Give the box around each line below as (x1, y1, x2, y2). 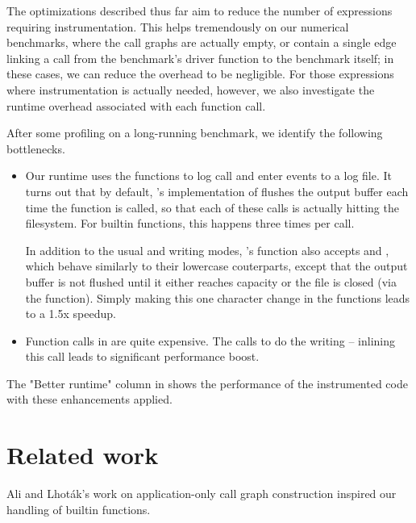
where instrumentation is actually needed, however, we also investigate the (6, 81, 375, 98)
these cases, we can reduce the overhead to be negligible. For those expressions (6, 65, 394, 82)
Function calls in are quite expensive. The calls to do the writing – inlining (25, 332, 396, 349)
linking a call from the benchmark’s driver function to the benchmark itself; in (6, 49, 394, 66)
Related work (6, 438, 159, 471)
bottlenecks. (6, 140, 65, 157)
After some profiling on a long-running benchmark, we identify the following (6, 124, 383, 141)
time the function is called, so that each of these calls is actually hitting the (25, 199, 399, 215)
